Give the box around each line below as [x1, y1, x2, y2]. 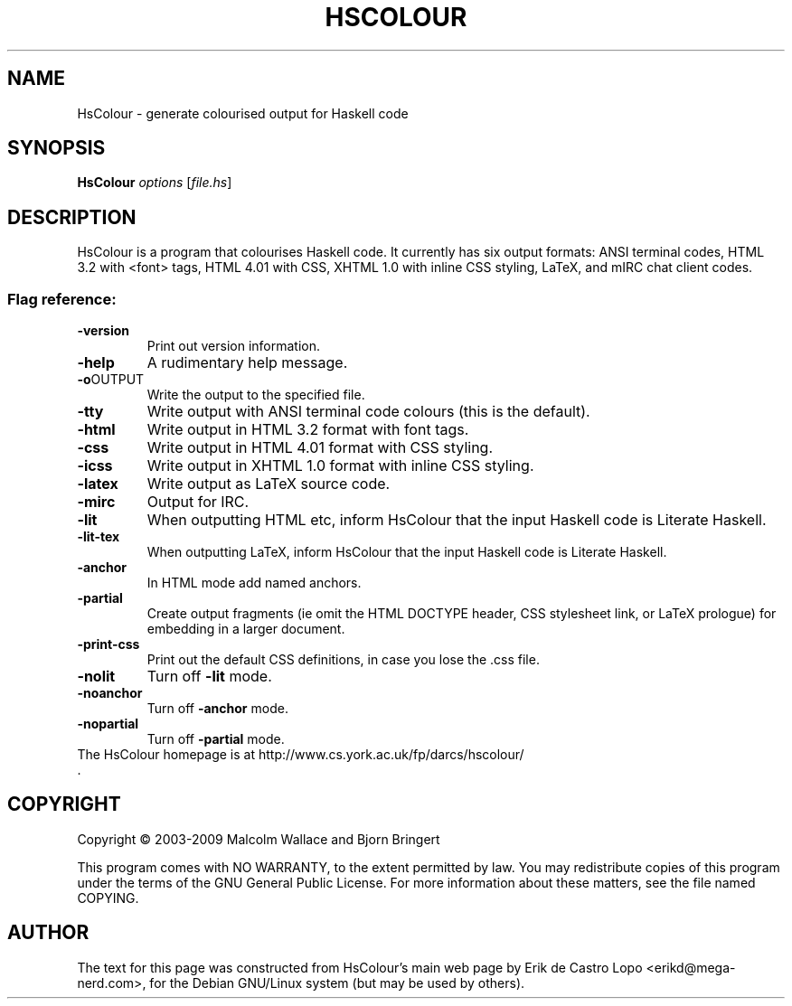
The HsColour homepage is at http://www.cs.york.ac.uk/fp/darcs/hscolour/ [77, 747, 524, 763]
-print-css [77, 636, 140, 653]
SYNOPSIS [7, 136, 106, 160]
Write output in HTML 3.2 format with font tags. [146, 420, 469, 439]
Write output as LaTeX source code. [146, 475, 391, 494]
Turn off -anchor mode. [146, 700, 288, 717]
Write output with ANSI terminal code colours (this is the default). [146, 402, 590, 421]
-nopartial [77, 716, 139, 732]
